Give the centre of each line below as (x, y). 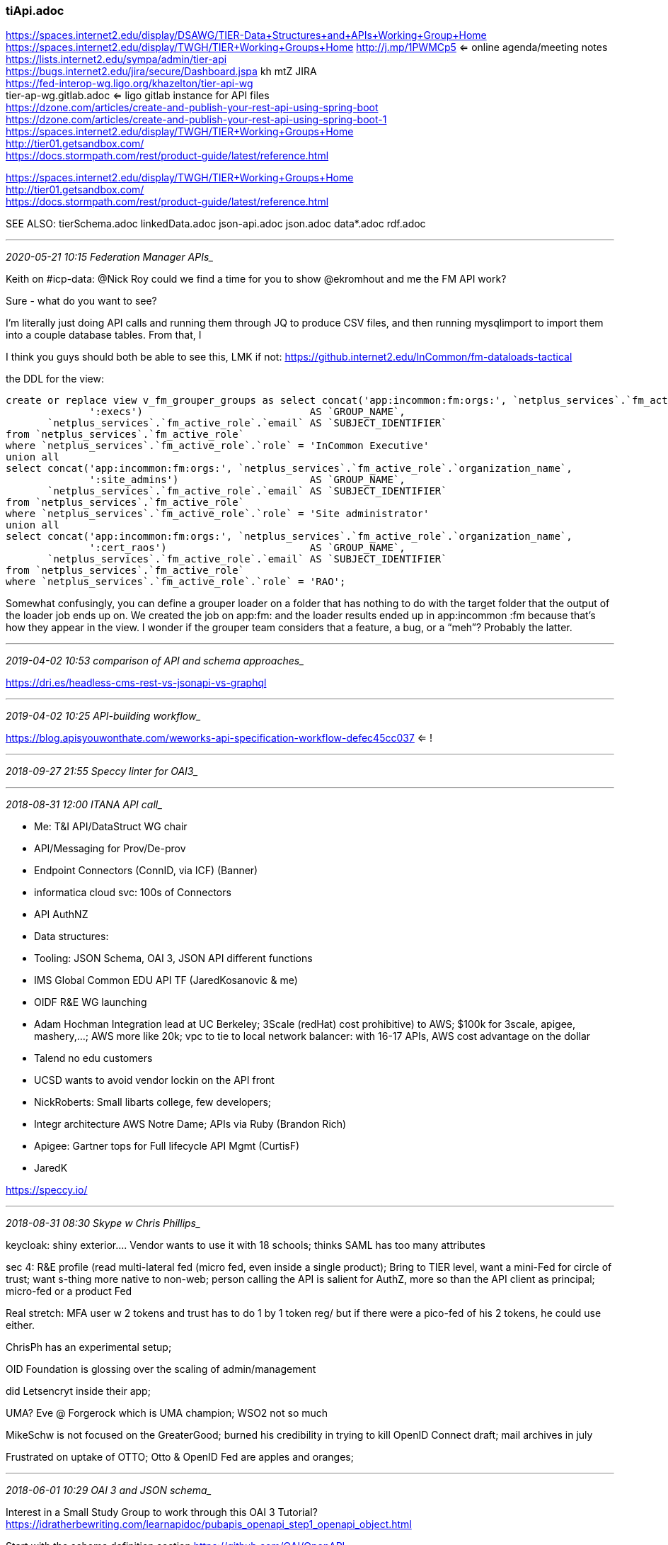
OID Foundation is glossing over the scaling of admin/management (161, 1369)
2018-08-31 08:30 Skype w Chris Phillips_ (103, 1223)
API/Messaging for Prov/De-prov (110, 849)
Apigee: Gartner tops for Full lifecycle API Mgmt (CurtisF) (167, 1146)
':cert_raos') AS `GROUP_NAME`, (247, 548)
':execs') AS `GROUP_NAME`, (247, 412)
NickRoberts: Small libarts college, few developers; (153, 1102)
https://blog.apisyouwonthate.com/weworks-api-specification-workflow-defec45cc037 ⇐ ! (219, 738)
